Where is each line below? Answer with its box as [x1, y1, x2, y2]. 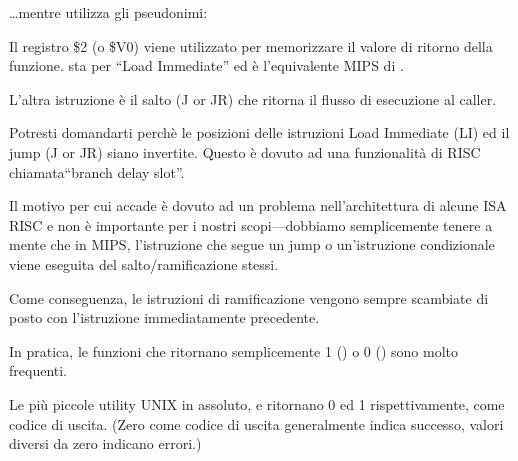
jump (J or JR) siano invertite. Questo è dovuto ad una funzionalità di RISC [9, 141, 481, 162]
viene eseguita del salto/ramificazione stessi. [9, 253, 279, 274]
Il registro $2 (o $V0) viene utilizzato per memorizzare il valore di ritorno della [9, 35, 493, 56]
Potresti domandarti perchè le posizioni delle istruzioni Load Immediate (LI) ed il [9, 122, 510, 143]
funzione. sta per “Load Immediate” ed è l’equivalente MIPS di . [9, 55, 404, 76]
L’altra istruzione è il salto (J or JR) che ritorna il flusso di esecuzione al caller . [9, 88, 497, 109]
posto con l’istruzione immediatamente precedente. [9, 307, 320, 328]
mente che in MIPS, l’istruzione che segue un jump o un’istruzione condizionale [9, 234, 495, 255]
